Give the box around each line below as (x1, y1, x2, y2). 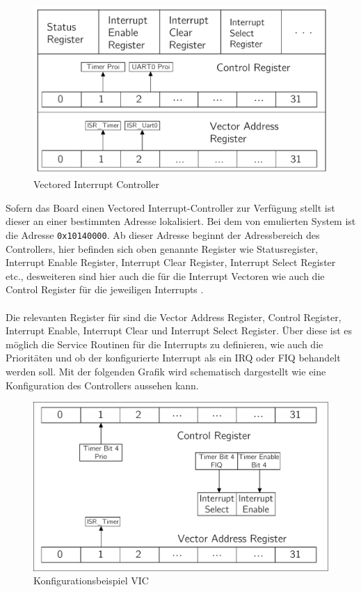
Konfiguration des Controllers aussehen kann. (6, 377, 199, 392)
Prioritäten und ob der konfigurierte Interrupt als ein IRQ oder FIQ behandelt (6, 350, 341, 365)
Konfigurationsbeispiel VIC (33, 573, 149, 588)
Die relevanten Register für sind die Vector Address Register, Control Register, (6, 309, 342, 324)
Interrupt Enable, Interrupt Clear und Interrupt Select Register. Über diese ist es (6, 323, 353, 338)
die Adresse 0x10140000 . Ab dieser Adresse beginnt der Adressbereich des (6, 228, 320, 242)
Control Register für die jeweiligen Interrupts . (6, 282, 204, 297)
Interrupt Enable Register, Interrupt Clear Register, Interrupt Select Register (6, 255, 336, 270)
